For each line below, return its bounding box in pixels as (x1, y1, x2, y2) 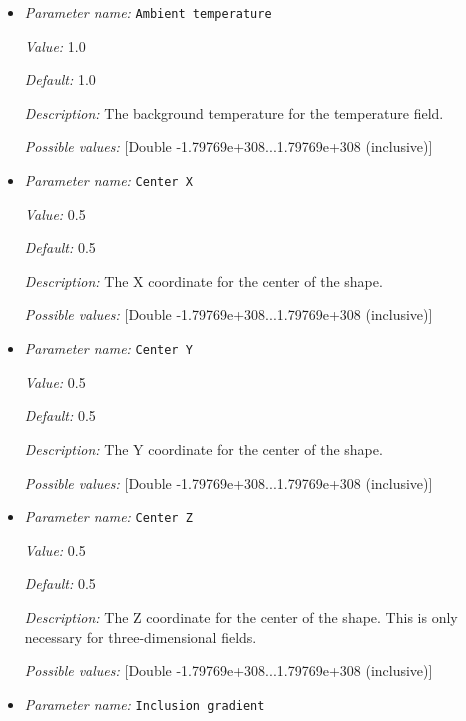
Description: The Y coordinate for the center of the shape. (24, 438, 383, 459)
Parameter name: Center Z (24, 506, 193, 527)
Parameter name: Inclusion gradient (24, 693, 265, 714)
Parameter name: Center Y (24, 338, 193, 359)
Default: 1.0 (24, 69, 96, 90)
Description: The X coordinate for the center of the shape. (24, 270, 383, 291)
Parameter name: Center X (24, 170, 193, 191)
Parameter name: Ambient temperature (24, 2, 272, 22)
